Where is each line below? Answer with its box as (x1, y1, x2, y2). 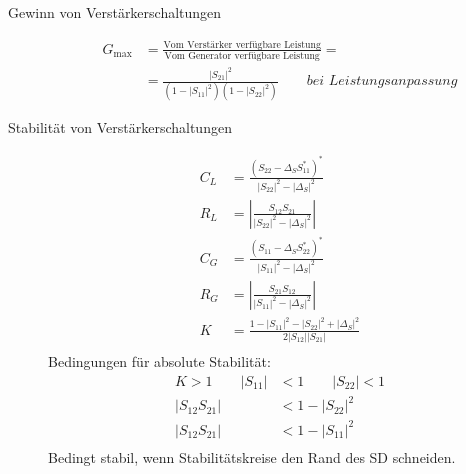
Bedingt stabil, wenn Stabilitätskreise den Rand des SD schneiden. (48, 446, 456, 467)
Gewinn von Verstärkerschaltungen (8, 2, 222, 22)
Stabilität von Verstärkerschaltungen (8, 117, 232, 138)
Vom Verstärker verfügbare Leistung (163, 39, 321, 50)
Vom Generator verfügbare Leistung (164, 51, 320, 62)
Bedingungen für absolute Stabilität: (48, 350, 271, 371)
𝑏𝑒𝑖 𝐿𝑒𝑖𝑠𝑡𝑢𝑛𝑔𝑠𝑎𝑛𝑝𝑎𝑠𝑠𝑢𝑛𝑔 (306, 74, 458, 89)
